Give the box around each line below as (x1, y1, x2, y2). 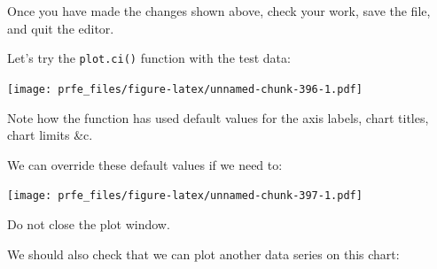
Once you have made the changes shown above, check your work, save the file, (7, 2, 431, 19)
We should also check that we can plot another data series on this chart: (7, 244, 400, 263)
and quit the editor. (7, 19, 114, 37)
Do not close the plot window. (7, 214, 170, 233)
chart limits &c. (7, 126, 93, 144)
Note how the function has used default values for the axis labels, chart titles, (7, 108, 429, 127)
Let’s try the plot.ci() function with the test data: (7, 49, 291, 67)
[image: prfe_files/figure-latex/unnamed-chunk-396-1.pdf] (7, 82, 363, 96)
